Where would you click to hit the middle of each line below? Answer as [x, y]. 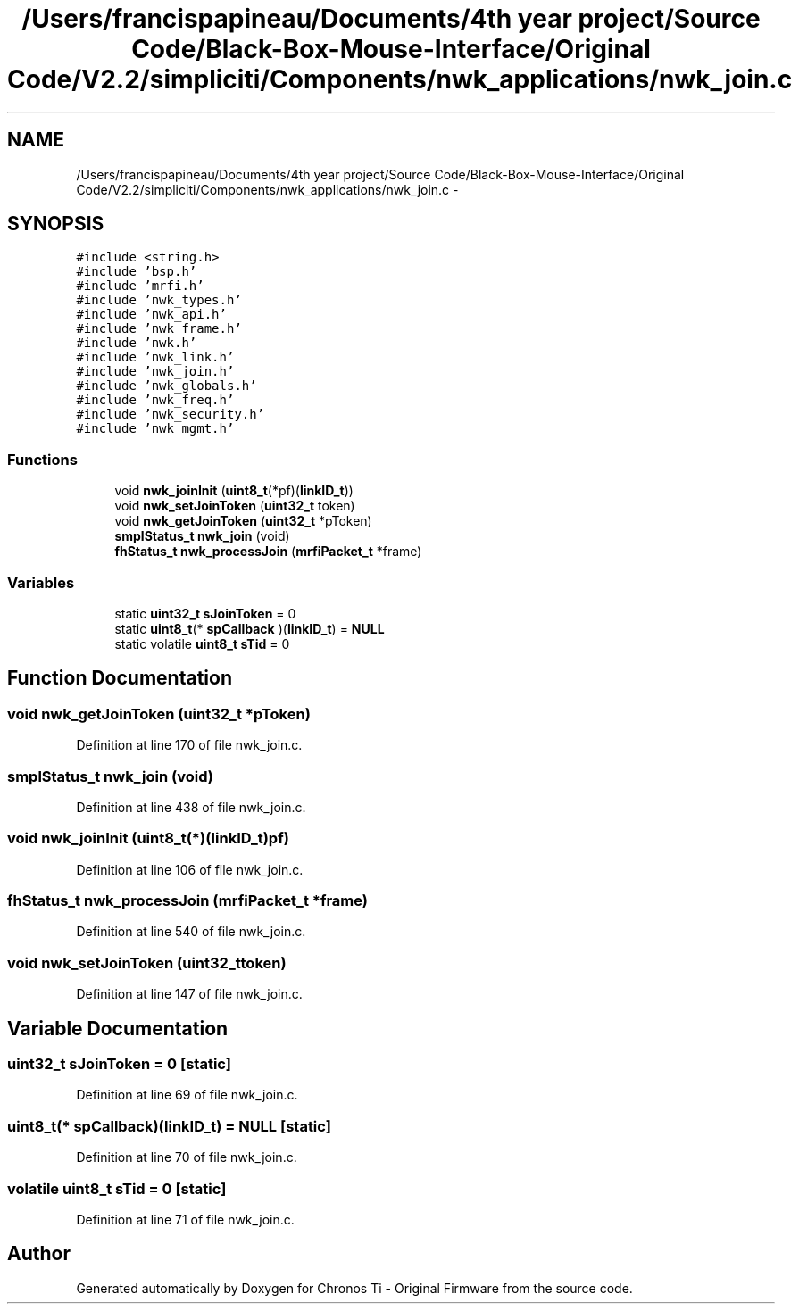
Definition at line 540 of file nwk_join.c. [191, 932]
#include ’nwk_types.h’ [159, 300]
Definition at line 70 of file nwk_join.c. [187, 1157]
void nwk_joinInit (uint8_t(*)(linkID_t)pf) [148, 838]
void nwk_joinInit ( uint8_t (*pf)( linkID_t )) [234, 491]
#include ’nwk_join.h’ [155, 372]
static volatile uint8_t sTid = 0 [202, 643]
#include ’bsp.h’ [137, 272]
